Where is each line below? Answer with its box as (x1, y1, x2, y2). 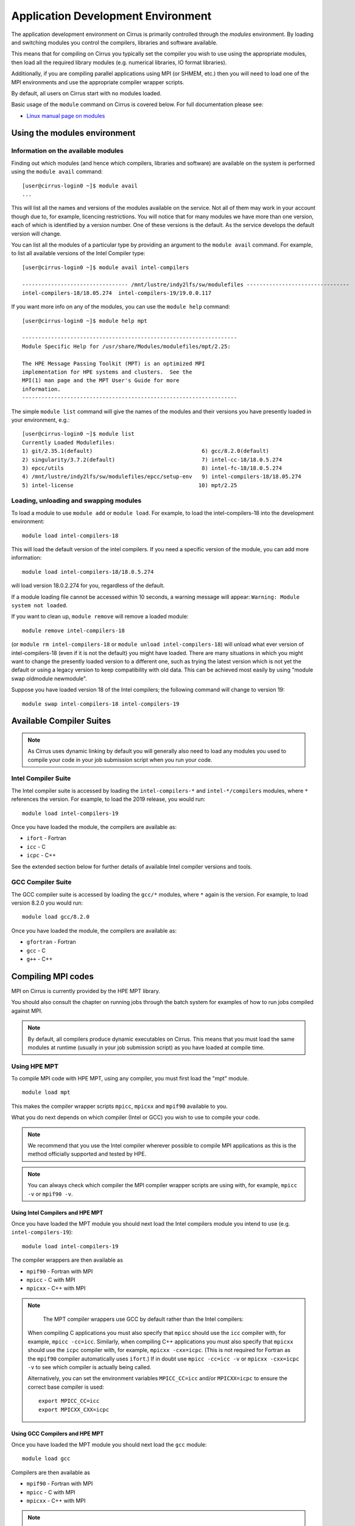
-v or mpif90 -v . (27, 1190, 73, 1198)
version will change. (11, 230, 62, 237)
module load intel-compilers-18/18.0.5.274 (22, 568, 154, 575)
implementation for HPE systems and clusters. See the (22, 369, 192, 375)
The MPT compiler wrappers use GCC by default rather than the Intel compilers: (43, 1315, 244, 1323)
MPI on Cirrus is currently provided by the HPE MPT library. (11, 987, 161, 994)
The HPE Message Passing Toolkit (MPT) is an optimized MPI (22, 360, 205, 367)
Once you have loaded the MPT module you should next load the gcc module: (11, 1441, 207, 1448)
